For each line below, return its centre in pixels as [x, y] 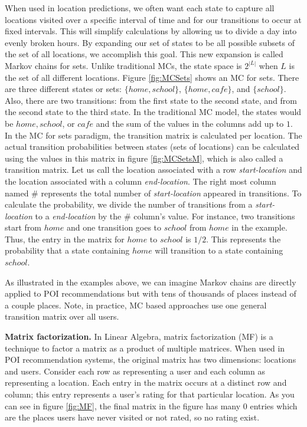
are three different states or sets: [63, 89]
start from [23, 227]
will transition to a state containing [219, 250]
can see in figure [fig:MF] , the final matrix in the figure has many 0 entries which [151, 405]
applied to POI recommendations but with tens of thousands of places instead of [151, 293]
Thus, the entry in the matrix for [65, 239]
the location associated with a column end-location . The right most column [141, 181]
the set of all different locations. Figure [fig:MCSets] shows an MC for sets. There [152, 77]
